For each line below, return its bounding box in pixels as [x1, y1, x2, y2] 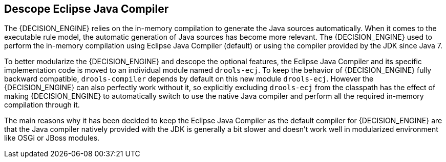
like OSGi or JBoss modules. [4, 133, 100, 143]
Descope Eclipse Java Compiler [4, 3, 169, 15]
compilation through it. [4, 100, 80, 110]
